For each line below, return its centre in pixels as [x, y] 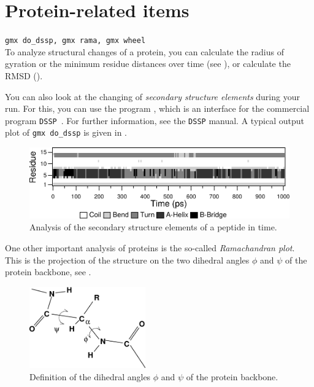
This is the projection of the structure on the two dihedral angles [127, 260]
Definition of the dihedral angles [90, 376]
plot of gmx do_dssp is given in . [66, 132]
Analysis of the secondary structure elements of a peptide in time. [153, 227]
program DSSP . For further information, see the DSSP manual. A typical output [155, 120]
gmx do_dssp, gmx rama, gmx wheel [75, 41]
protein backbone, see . [48, 272]
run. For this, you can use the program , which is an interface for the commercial [157, 108]
